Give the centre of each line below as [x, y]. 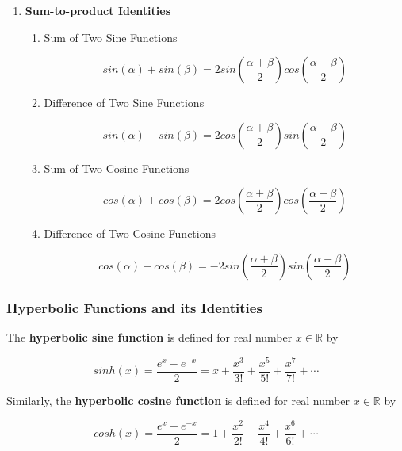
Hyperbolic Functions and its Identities [134, 307]
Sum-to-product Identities [98, 10]
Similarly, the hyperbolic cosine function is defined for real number [178, 400]
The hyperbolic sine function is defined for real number [149, 337]
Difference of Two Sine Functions [124, 103]
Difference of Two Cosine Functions [130, 233]
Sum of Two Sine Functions [111, 37]
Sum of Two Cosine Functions [117, 168]
